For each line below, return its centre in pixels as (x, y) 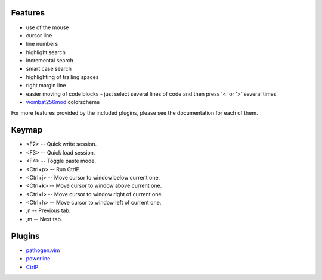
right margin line (46, 86)
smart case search (49, 69)
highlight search (46, 52)
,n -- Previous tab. (48, 210)
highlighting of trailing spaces (62, 77)
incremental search (50, 61)
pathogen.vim (43, 250)
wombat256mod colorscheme (63, 102)
